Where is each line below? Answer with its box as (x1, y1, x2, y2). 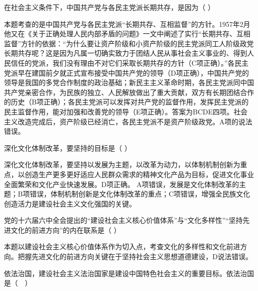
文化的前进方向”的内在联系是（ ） (10, 224, 121, 235)
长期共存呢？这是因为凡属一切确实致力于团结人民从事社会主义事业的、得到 (4, 48, 247, 58)
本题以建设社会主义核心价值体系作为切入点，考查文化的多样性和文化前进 (4, 241, 240, 252)
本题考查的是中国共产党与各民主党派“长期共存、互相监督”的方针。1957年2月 (4, 18, 251, 29)
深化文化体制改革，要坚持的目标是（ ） (4, 142, 131, 153)
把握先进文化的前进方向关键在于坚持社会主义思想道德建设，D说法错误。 (17, 251, 253, 262)
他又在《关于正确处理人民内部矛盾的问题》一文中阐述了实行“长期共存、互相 (4, 28, 251, 39)
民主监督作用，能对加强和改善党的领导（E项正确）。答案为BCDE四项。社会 (4, 106, 248, 116)
